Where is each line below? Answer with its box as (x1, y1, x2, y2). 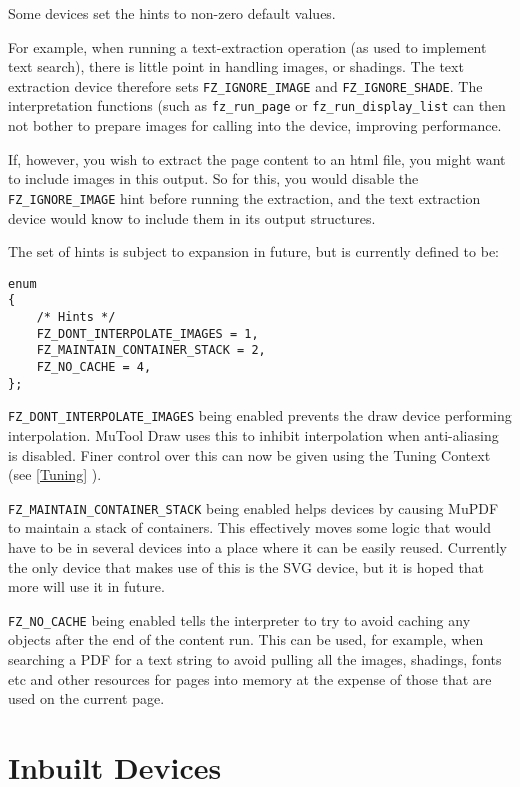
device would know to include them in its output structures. (8, 207, 376, 228)
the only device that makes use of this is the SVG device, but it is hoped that (8, 556, 485, 577)
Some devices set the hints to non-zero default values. (8, 3, 336, 23)
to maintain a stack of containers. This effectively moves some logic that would (8, 517, 491, 538)
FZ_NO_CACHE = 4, (36, 360, 152, 374)
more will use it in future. (8, 576, 165, 597)
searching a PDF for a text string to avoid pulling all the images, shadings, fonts (8, 649, 502, 670)
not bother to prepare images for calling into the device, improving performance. (8, 115, 502, 136)
